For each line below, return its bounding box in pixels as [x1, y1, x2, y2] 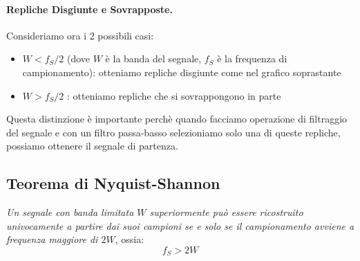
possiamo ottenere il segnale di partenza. [6, 138, 178, 153]
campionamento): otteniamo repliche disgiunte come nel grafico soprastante [22, 64, 341, 79]
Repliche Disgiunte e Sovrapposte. [6, 1, 173, 16]
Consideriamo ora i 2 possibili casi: [6, 28, 154, 42]
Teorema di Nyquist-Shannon [6, 172, 220, 194]
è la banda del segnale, [105, 51, 202, 66]
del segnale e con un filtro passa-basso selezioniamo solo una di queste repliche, [6, 125, 341, 139]
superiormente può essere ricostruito [149, 205, 303, 219]
